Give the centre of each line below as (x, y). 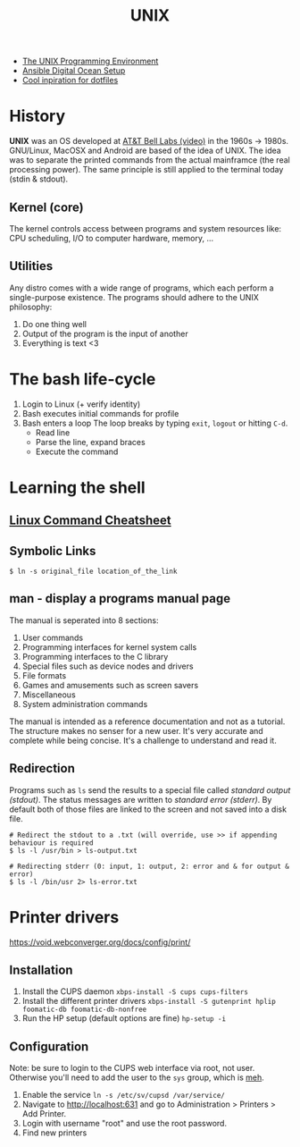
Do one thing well (54, 324)
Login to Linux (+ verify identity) (81, 404)
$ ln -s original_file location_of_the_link (93, 572)
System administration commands (85, 704)
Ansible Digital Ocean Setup (74, 71)
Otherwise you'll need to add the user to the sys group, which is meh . (137, 1077)
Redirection (42, 768)
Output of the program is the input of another (105, 333)
